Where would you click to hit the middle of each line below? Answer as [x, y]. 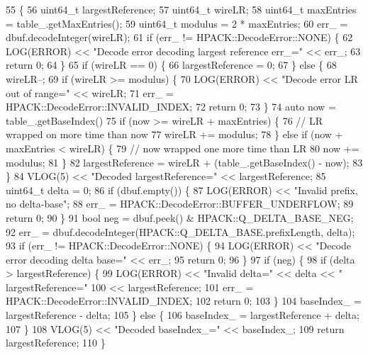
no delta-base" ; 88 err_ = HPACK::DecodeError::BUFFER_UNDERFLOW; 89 [180, 204]
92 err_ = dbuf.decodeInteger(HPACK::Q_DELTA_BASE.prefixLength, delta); [180, 231]
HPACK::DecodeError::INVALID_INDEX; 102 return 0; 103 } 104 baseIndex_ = [184, 301]
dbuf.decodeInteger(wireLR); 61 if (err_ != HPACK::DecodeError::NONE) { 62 [179, 37]
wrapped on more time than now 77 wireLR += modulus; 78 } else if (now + [174, 134]
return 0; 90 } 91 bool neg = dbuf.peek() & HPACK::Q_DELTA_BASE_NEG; [180, 217]
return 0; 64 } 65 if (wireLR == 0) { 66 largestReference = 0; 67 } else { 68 [171, 65]
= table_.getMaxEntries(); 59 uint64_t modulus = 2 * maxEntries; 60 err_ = [177, 23]
